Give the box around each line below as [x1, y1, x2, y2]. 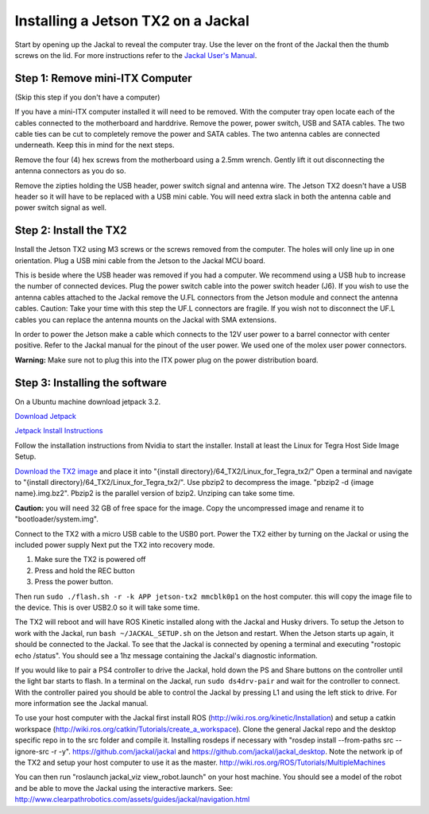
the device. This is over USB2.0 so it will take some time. [14, 603, 200, 612]
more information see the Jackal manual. [14, 699, 149, 708]
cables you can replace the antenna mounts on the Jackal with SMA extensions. [14, 315, 277, 324]
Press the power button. [34, 577, 114, 587]
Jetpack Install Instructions [14, 426, 103, 436]
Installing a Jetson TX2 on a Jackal [14, 12, 249, 29]
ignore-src [14, 746, 49, 756]
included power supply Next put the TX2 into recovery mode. [14, 540, 215, 549]
